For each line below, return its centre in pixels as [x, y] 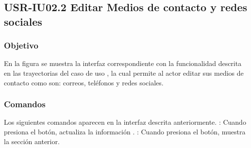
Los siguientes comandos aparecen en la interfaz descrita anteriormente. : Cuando [125, 122]
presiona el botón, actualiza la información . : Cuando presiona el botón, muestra [125, 131]
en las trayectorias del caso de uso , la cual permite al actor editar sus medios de [124, 73]
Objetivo [21, 45]
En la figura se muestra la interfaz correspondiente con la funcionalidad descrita [123, 63]
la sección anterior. [32, 141]
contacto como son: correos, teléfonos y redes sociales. [84, 82]
